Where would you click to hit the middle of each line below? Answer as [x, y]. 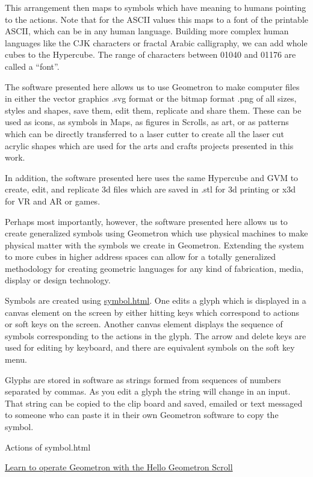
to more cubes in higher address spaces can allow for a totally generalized [141, 257]
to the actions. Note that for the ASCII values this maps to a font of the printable [156, 19]
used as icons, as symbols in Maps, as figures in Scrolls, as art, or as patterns [147, 122]
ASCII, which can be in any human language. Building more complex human [147, 31]
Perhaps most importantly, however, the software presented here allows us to [146, 221]
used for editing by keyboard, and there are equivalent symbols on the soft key [150, 347]
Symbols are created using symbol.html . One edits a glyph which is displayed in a [156, 300]
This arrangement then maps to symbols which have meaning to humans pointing [156, 7]
